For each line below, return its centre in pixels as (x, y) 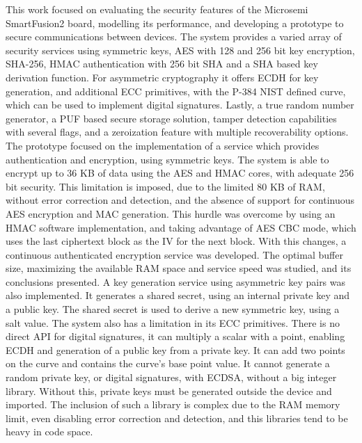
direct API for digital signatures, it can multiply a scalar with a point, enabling (175, 336)
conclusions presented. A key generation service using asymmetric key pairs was (176, 281)
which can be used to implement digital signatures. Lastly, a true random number (180, 105)
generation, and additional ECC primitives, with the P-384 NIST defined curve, (176, 91)
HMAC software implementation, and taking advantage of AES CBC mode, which (181, 227)
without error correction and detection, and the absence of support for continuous (180, 200)
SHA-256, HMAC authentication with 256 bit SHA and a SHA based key (162, 64)
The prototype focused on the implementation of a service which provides (163, 145)
